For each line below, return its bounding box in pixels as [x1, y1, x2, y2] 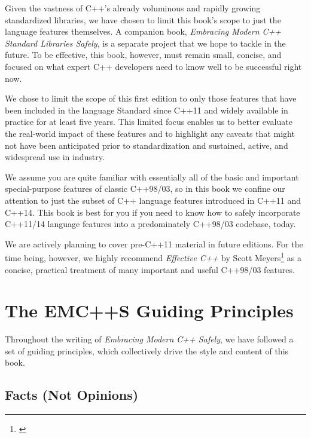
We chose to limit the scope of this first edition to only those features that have [5, 92, 297, 105]
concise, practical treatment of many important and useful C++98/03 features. [5, 263, 295, 275]
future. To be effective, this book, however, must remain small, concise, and [5, 48, 282, 61]
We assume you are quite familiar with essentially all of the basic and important [5, 170, 299, 183]
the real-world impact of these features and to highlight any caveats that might [5, 127, 295, 139]
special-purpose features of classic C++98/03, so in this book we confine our [5, 182, 285, 195]
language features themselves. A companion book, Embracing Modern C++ [5, 25, 282, 38]
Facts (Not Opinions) [5, 385, 139, 404]
